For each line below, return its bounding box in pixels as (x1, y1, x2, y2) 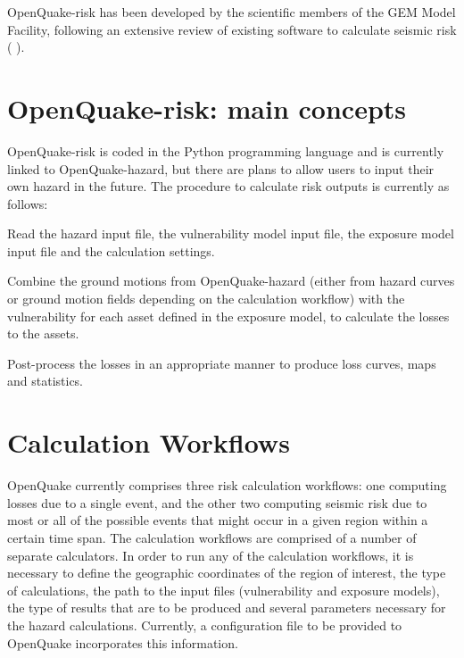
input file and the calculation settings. (7, 241, 215, 260)
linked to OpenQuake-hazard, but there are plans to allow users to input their (7, 159, 435, 178)
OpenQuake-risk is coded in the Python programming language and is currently (7, 141, 444, 160)
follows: (7, 194, 48, 212)
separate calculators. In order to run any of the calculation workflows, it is (7, 546, 414, 564)
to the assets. (7, 324, 79, 343)
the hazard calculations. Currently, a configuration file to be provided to (7, 615, 402, 634)
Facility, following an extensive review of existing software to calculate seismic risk (7, 20, 457, 38)
